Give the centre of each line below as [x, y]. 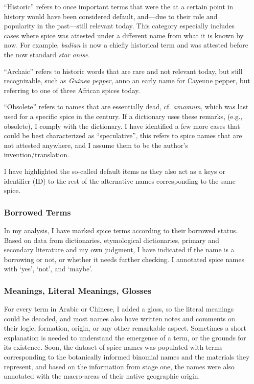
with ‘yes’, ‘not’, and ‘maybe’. [48, 269]
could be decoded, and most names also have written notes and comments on [120, 318]
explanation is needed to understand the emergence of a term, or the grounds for [125, 337]
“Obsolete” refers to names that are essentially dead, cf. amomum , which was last [126, 107]
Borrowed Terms [37, 212]
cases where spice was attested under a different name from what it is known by [124, 35]
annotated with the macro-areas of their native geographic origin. [102, 376]
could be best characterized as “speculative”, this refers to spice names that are [123, 135]
